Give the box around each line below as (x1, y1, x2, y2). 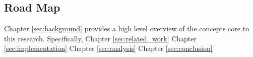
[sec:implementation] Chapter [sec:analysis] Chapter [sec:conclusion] (4, 43, 213, 53)
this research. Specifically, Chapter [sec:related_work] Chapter (4, 33, 197, 43)
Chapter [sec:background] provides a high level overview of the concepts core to (4, 23, 249, 34)
